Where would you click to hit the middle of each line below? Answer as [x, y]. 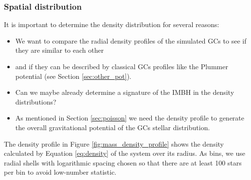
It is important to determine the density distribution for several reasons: [112, 24]
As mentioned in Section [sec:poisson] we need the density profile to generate [130, 118]
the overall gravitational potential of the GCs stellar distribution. [113, 127]
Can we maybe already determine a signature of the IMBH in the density [125, 92]
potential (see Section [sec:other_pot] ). [73, 76]
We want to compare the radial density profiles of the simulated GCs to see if [131, 40]
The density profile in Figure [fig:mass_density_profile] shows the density [114, 143]
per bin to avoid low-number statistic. [60, 172]
